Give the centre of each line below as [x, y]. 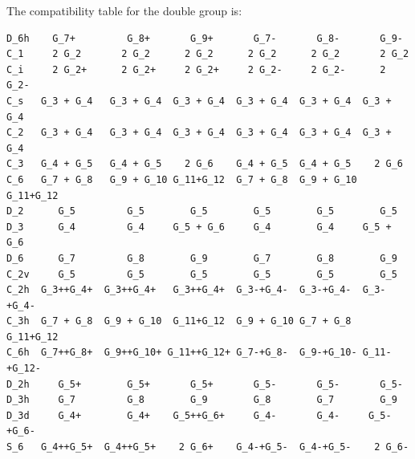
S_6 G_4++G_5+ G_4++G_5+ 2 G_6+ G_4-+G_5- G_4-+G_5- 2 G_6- [208, 447]
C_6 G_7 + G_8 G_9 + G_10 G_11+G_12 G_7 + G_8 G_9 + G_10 [182, 179]
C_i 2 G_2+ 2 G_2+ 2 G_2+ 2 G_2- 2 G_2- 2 [196, 69]
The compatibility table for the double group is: [124, 10]
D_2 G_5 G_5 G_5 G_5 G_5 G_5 [202, 211]
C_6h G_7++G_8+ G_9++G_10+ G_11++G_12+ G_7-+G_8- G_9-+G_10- [182, 353]
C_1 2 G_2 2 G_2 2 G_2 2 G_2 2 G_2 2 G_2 [208, 54]
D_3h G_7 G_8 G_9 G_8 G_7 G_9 [202, 400]
